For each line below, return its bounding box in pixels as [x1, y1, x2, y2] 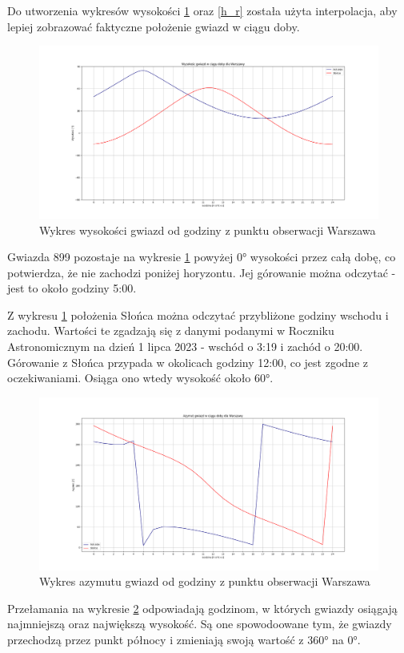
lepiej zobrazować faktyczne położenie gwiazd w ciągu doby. [7, 18, 300, 34]
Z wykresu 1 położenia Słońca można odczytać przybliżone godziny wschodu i [7, 306, 389, 323]
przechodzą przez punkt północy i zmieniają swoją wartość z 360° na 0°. [7, 631, 361, 647]
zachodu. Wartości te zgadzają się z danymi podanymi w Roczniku [7, 322, 334, 339]
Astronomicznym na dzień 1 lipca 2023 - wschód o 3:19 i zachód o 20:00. [7, 338, 363, 355]
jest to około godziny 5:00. [7, 280, 137, 296]
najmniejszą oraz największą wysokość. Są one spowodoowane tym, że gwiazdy [7, 615, 392, 632]
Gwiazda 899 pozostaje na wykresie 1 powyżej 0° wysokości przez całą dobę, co [7, 248, 396, 265]
